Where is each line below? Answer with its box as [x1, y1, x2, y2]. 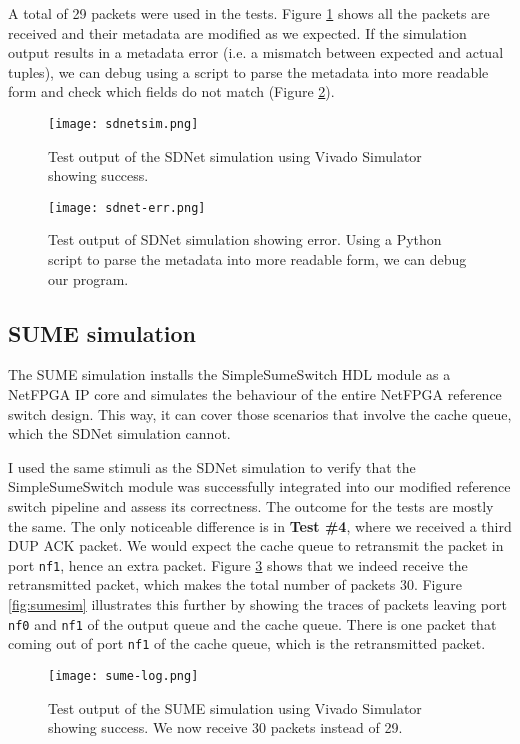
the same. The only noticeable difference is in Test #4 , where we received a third [8, 515, 512, 536]
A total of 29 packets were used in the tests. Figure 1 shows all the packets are [8, 3, 490, 23]
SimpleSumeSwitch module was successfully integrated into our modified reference [8, 476, 511, 497]
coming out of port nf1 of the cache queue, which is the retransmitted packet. [8, 633, 486, 654]
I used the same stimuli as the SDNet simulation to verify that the [8, 456, 416, 477]
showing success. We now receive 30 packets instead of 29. [48, 717, 403, 738]
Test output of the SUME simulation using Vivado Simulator [48, 697, 422, 718]
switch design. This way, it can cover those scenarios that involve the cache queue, [8, 403, 512, 424]
